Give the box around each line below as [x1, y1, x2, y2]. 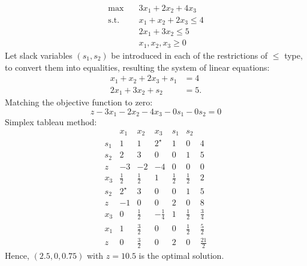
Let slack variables [5, 49, 73, 61]
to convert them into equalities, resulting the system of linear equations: [5, 61, 270, 73]
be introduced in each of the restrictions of [111, 49, 268, 61]
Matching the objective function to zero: [5, 96, 153, 108]
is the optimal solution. [139, 249, 224, 262]
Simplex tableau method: [5, 116, 97, 128]
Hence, [5, 249, 29, 262]
